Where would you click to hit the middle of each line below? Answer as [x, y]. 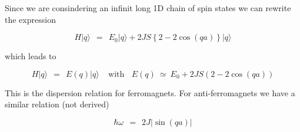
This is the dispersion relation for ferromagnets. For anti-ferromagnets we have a [150, 92]
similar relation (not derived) [57, 104]
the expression [30, 19]
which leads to [31, 56]
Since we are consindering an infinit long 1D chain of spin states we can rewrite [148, 8]
